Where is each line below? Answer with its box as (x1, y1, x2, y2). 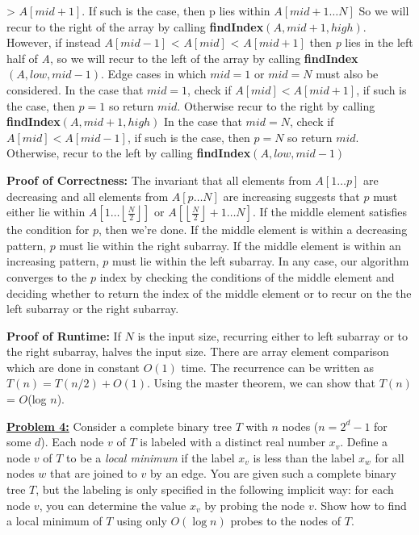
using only (116, 512, 167, 529)
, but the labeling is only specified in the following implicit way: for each (36, 481, 394, 498)
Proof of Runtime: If (6, 327, 121, 344)
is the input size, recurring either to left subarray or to (137, 327, 409, 344)
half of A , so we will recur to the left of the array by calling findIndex (6, 49, 358, 66)
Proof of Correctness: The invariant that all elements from (6, 171, 312, 188)
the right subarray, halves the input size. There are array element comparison (6, 343, 389, 360)
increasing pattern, (6, 253, 99, 270)
